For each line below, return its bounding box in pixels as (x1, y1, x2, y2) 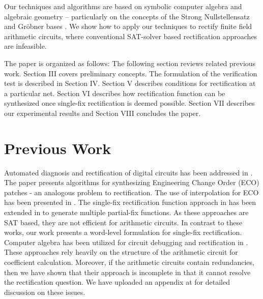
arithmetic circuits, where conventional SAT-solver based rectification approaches (4, 31, 257, 41)
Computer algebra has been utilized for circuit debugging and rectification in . (4, 236, 248, 247)
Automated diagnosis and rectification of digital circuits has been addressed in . (4, 167, 253, 177)
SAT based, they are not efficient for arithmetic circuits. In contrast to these (4, 217, 243, 227)
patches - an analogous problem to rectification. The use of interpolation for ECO (4, 187, 259, 197)
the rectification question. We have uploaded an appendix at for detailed (4, 277, 230, 287)
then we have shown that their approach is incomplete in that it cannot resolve (4, 266, 251, 277)
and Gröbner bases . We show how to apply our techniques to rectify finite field (4, 21, 252, 32)
